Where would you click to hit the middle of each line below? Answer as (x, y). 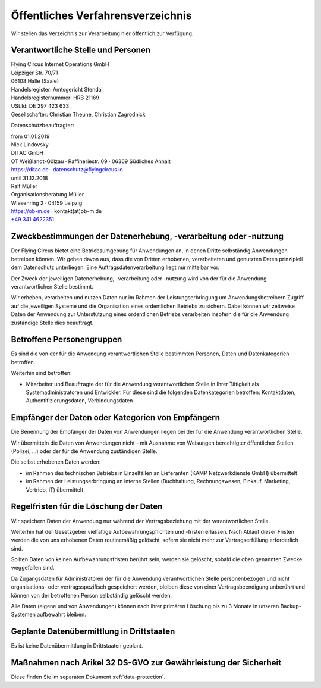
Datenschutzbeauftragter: (43, 126)
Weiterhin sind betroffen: (41, 373)
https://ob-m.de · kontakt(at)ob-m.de (56, 211)
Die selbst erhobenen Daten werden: (56, 462)
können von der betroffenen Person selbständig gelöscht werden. (92, 595)
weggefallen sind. (33, 568)
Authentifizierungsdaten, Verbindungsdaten (79, 401)
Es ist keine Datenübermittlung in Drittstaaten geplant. (77, 646)
